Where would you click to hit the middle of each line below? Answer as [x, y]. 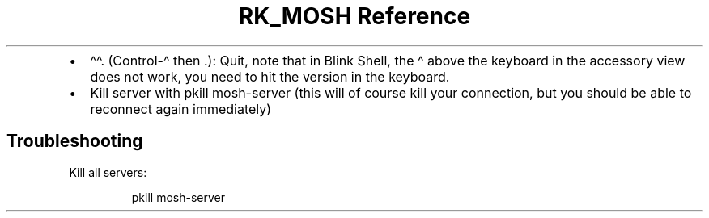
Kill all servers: [108, 172]
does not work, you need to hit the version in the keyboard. [270, 76]
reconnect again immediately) [181, 109]
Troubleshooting [75, 141]
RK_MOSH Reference [354, 16]
